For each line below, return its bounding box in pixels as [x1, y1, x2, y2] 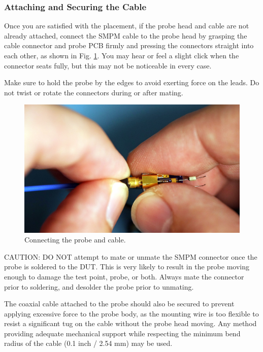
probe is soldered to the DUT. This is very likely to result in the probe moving [4, 261, 249, 272]
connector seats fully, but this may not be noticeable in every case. [4, 60, 212, 71]
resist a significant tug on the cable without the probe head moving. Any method [4, 318, 257, 329]
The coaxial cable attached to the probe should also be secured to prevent [4, 298, 235, 309]
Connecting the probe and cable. [24, 234, 126, 245]
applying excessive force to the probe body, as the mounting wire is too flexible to [4, 308, 259, 319]
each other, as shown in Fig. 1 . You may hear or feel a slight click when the [4, 50, 239, 60]
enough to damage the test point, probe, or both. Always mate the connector [4, 271, 244, 281]
